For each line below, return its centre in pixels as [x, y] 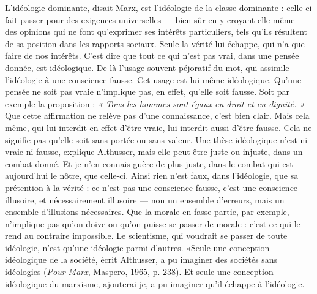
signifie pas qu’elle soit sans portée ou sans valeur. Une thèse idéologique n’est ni [156, 139]
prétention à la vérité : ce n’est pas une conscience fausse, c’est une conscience [151, 187]
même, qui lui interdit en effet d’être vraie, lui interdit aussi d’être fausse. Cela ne [158, 127]
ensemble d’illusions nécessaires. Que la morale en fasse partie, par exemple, [147, 212]
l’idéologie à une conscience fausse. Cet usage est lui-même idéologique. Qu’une [153, 79]
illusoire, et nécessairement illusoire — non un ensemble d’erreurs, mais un [145, 199]
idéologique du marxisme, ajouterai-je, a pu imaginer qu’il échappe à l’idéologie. [155, 283]
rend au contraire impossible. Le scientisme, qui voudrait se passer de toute [146, 236]
